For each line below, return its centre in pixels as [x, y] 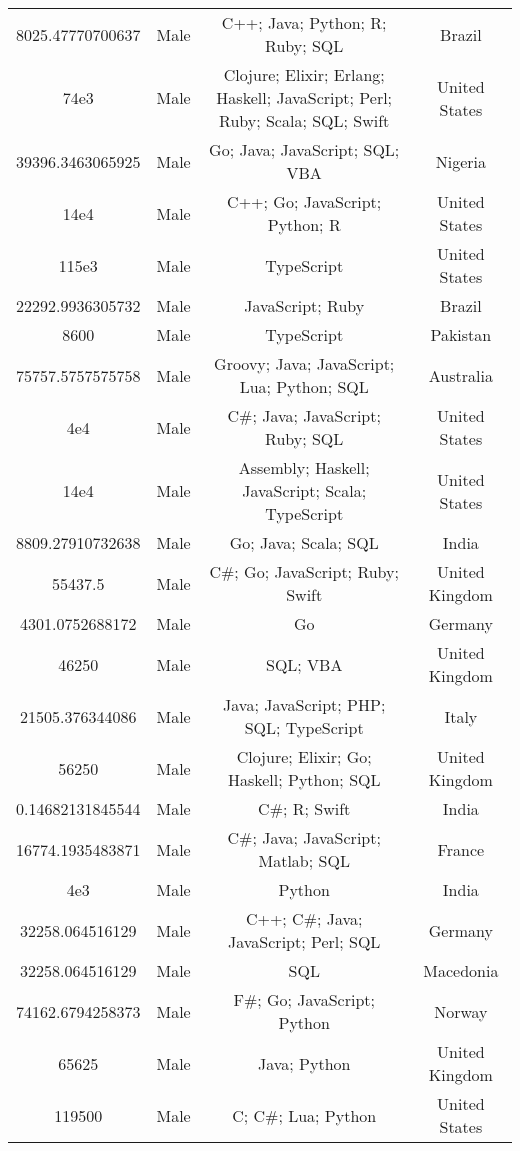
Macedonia [461, 970]
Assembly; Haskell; [304, 467]
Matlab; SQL [304, 860]
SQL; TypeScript [304, 727]
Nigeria [460, 161]
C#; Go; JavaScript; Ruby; [304, 571]
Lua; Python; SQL [304, 386]
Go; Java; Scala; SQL [304, 542]
